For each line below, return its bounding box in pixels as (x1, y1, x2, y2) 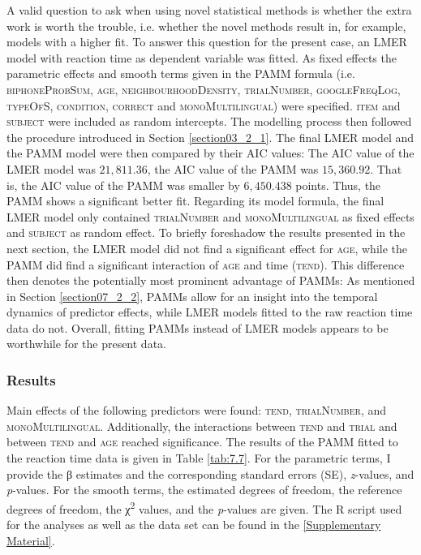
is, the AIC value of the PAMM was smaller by (6, 176, 240, 193)
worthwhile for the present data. (6, 335, 166, 352)
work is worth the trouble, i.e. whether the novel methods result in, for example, (6, 17, 406, 34)
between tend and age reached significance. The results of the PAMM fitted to (6, 433, 398, 450)
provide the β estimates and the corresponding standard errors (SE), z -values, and (6, 465, 415, 482)
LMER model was (6, 160, 96, 177)
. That (370, 160, 402, 177)
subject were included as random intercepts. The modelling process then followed (6, 113, 412, 130)
